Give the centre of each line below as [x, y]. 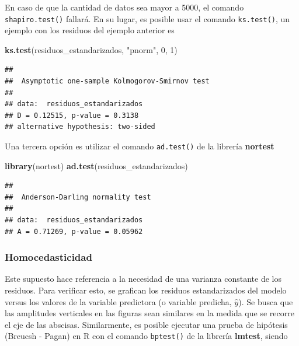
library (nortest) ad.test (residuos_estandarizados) [96, 165]
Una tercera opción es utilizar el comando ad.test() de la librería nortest [140, 146]
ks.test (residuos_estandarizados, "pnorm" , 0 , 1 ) [91, 49]
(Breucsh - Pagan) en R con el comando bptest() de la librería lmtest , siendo [146, 336]
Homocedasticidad [48, 257]
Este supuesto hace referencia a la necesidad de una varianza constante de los [143, 279]
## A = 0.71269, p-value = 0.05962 [74, 231]
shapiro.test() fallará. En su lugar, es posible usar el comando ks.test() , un [147, 18]
